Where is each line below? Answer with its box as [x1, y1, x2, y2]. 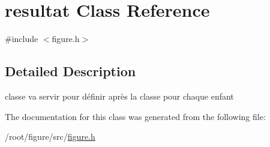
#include [5, 32, 38, 45]
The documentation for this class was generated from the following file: [5, 110, 266, 122]
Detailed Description [5, 62, 136, 80]
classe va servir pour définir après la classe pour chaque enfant [5, 89, 234, 102]
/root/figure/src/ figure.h [5, 130, 95, 143]
